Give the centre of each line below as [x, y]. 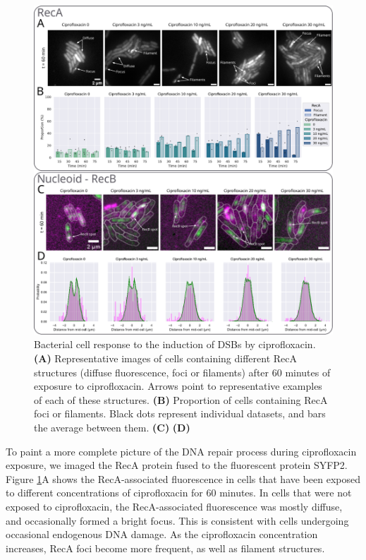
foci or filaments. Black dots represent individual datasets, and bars [180, 413]
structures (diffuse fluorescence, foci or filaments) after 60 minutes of [182, 372]
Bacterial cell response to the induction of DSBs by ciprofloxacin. [175, 344]
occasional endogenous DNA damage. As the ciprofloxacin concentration [162, 534]
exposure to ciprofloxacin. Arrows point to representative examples [178, 386]
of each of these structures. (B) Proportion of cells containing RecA [181, 399]
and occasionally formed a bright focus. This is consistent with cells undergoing [177, 520]
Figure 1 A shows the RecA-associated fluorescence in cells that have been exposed [183, 478]
